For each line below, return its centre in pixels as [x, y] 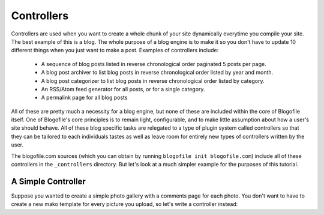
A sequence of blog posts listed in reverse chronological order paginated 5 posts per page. [154, 64]
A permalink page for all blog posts [84, 98]
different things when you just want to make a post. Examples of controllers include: [115, 50]
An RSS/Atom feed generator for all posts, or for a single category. [123, 89]
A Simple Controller [49, 181]
